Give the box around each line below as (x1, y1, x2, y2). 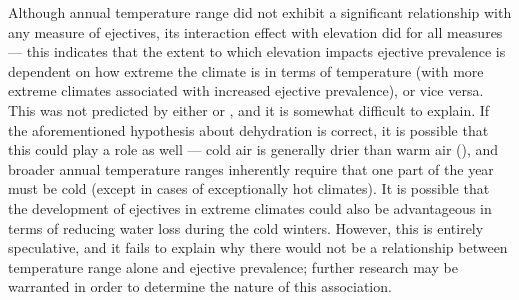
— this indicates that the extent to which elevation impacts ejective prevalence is (8, 41, 506, 62)
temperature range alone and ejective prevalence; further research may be (8, 256, 458, 277)
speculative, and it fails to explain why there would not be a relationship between (8, 237, 508, 258)
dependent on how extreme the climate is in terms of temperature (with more (8, 60, 484, 81)
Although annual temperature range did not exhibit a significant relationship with (8, 2, 512, 22)
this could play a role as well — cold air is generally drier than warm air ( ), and (8, 139, 499, 160)
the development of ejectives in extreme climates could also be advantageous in (8, 197, 492, 218)
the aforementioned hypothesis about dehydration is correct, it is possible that (8, 119, 489, 140)
